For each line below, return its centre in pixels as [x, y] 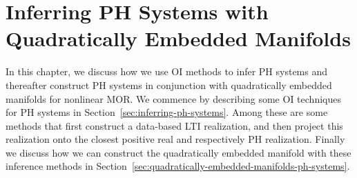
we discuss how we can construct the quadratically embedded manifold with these [178, 152]
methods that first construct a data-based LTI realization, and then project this [174, 125]
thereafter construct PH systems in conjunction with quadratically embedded [169, 85]
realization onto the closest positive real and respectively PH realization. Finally [175, 139]
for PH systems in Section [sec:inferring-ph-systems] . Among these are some [167, 112]
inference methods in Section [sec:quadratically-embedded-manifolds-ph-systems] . [178, 166]
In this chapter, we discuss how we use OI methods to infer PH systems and [167, 71]
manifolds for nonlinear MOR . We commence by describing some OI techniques [173, 98]
